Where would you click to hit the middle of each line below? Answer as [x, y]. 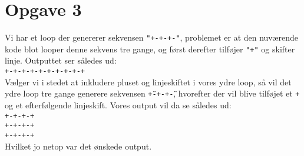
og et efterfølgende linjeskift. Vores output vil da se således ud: [118, 104]
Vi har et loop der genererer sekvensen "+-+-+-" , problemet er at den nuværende [151, 37]
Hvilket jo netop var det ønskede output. [78, 146]
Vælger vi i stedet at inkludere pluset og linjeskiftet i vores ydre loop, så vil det [148, 82]
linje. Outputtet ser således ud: [61, 60]
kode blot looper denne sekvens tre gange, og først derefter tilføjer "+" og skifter [150, 49]
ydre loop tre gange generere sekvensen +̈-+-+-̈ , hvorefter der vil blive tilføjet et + [152, 93]
